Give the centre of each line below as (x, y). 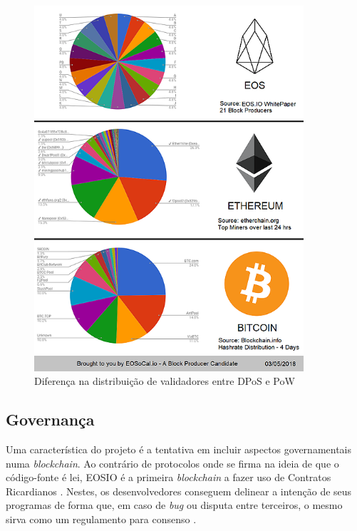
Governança (50, 419)
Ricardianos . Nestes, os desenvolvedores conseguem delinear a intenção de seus (179, 491)
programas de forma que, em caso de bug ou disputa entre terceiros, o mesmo (174, 505)
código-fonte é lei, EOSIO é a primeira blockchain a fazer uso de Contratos (169, 477)
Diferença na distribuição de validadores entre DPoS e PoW (165, 381)
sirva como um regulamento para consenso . (101, 519)
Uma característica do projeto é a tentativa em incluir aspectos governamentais (179, 449)
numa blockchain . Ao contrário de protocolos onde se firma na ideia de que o (172, 463)
